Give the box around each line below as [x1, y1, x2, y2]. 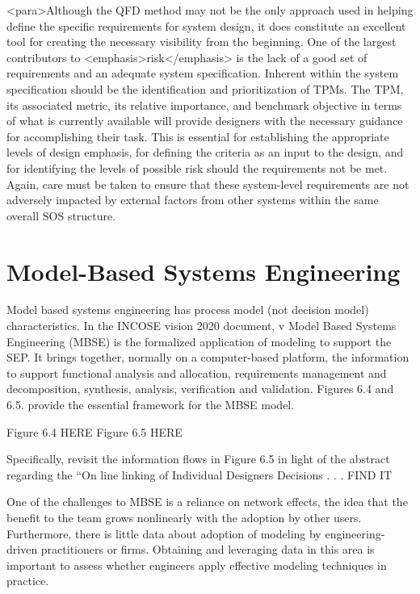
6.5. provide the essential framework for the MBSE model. [6, 396, 295, 412]
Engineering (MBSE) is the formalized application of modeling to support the [6, 333, 392, 349]
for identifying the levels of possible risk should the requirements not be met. [6, 159, 388, 176]
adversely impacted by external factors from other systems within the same [6, 191, 379, 208]
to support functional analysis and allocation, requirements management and [6, 364, 387, 381]
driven [6, 541, 38, 558]
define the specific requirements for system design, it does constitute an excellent [6, 17, 406, 34]
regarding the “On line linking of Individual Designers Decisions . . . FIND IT [6, 466, 393, 483]
